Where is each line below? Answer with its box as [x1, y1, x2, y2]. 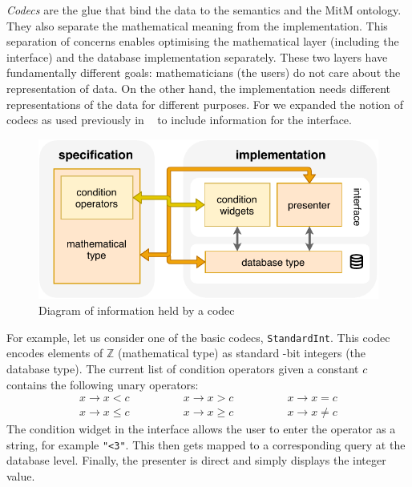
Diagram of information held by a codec [38, 302, 235, 319]
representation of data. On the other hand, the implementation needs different [6, 79, 391, 96]
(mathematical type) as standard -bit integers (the [117, 344, 366, 361]
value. [6, 468, 35, 485]
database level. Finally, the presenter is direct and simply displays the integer [6, 452, 386, 469]
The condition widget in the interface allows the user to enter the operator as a [6, 421, 396, 437]
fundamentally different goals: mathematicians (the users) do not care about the [6, 64, 401, 81]
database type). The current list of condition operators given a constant [6, 360, 359, 376]
